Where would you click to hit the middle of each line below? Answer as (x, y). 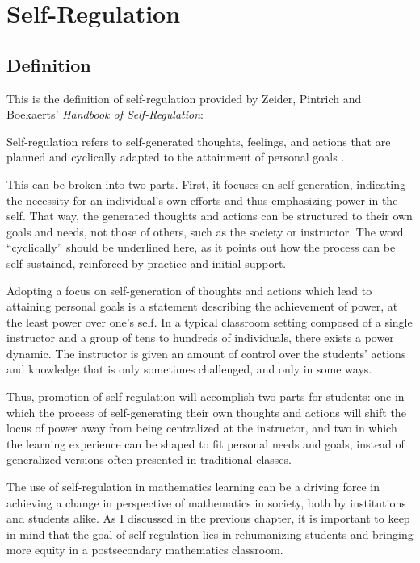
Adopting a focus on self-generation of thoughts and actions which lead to (189, 290)
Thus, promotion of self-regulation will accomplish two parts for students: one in (206, 396)
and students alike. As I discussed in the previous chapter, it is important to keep (208, 518)
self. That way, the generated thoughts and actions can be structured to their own (210, 216)
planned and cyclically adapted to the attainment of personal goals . (176, 157)
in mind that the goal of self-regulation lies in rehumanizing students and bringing (210, 534)
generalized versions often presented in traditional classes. (149, 459)
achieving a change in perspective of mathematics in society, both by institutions (206, 502)
